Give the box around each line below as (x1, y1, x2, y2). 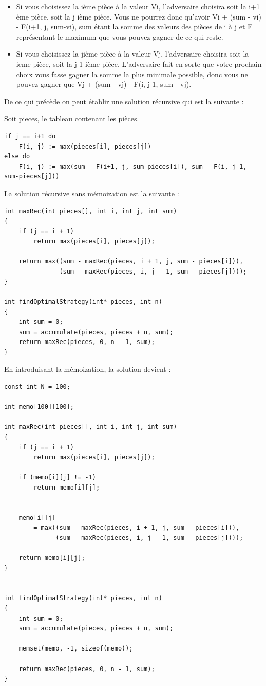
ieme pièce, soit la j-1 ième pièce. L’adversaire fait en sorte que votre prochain (16, 58, 262, 69)
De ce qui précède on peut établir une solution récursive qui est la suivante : (4, 96, 244, 106)
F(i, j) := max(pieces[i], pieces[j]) (18, 142, 151, 150)
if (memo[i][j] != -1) (18, 474, 96, 481)
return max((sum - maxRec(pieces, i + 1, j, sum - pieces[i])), (18, 258, 243, 265)
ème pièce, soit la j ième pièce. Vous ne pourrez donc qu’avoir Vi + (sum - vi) (16, 11, 261, 22)
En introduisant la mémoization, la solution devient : (4, 364, 171, 374)
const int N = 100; (4, 383, 70, 390)
